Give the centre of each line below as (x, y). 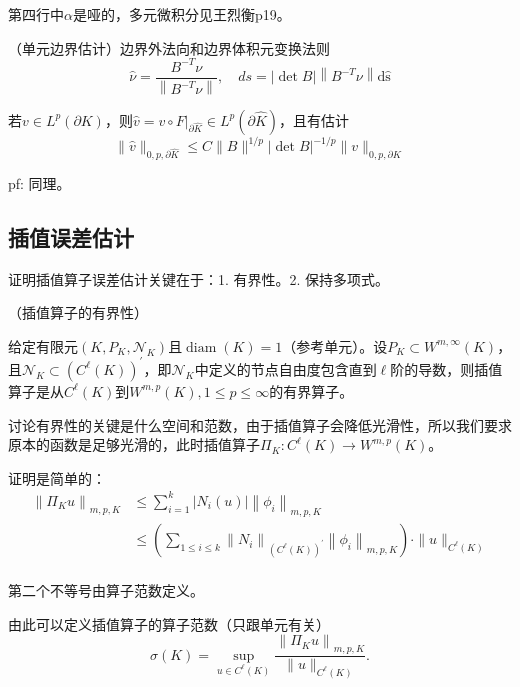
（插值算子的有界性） (78, 312)
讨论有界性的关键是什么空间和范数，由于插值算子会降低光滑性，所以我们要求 (260, 424)
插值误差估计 (71, 236)
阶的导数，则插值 (446, 368)
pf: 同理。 (39, 182)
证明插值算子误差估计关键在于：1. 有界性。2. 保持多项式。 (199, 278)
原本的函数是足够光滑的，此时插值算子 (134, 444)
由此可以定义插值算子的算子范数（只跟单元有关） (169, 623)
